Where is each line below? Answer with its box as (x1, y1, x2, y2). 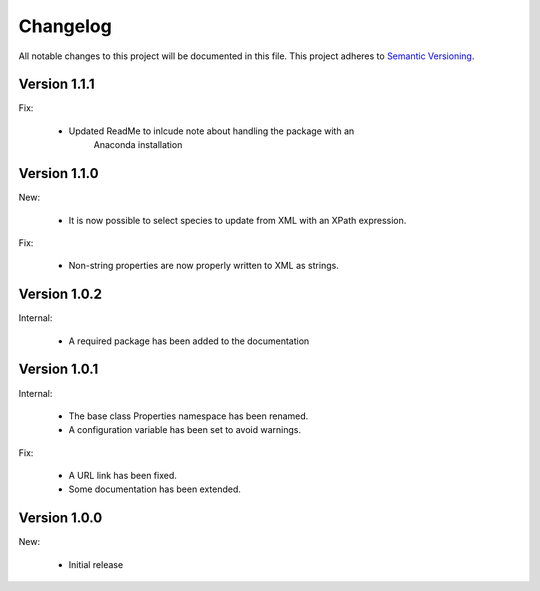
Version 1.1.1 (18, 76, 95, 93)
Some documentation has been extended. (68, 483, 242, 495)
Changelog (18, 15, 112, 37)
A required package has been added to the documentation (68, 335, 310, 347)
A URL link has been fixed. (68, 470, 177, 482)
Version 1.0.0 (18, 510, 103, 527)
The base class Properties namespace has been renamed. (68, 410, 309, 422)
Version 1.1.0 (18, 165, 99, 182)
